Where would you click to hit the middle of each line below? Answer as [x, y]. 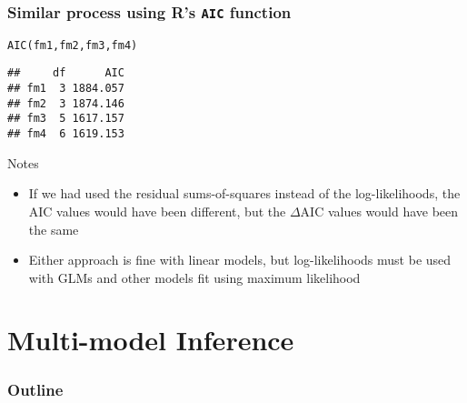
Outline [35, 389]
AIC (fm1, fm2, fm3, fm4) [73, 45]
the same [54, 229]
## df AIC [66, 73]
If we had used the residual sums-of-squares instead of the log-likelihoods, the [244, 193]
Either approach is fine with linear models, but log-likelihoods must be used [240, 260]
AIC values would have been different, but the [157, 211]
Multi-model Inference [151, 340]
